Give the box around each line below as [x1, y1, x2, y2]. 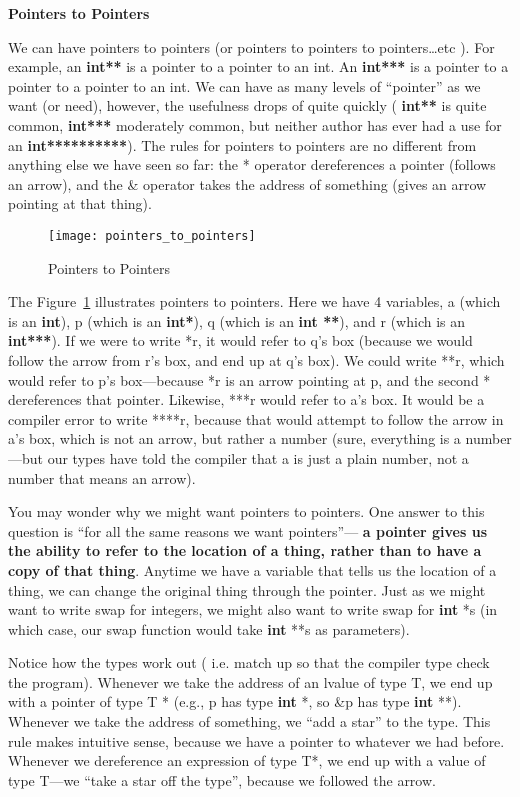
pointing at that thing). [8, 193, 152, 214]
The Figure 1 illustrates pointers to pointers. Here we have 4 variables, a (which [8, 291, 501, 312]
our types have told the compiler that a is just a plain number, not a [47, 447, 469, 468]
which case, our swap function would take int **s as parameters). [8, 618, 410, 639]
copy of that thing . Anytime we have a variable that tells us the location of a [8, 559, 497, 580]
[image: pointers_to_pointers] [48, 228, 256, 243]
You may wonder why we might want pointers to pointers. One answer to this [8, 501, 485, 522]
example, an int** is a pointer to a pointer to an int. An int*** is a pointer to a [8, 56, 509, 77]
